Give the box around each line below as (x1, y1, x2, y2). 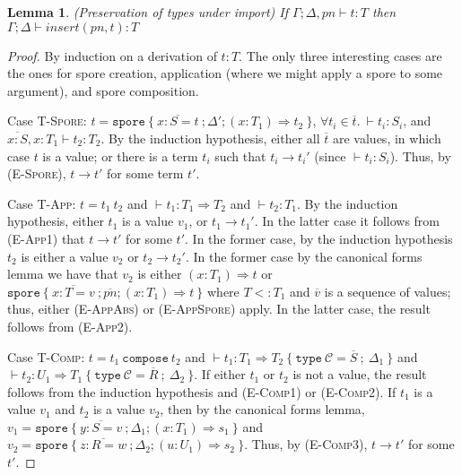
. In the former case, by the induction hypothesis (185, 229, 453, 247)
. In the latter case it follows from (254, 212, 440, 230)
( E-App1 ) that (7, 229, 85, 247)
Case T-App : (7, 194, 76, 212)
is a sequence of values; (324, 281, 451, 300)
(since (314, 146, 346, 165)
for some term (107, 164, 184, 183)
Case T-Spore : (7, 111, 87, 130)
